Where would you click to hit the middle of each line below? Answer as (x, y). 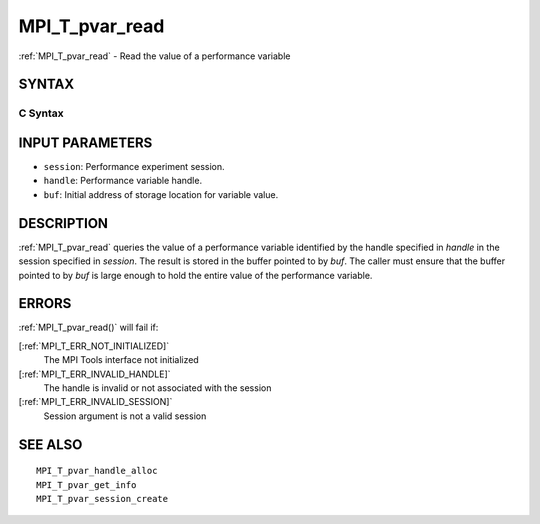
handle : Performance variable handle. (123, 181)
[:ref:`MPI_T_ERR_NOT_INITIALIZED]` (94, 346)
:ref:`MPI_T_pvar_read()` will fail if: (88, 327)
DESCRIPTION (63, 223)
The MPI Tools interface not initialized (121, 360)
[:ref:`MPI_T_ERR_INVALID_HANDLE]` (94, 374)
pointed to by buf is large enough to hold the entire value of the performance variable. (195, 275)
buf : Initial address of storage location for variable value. (161, 194)
